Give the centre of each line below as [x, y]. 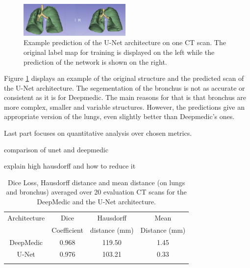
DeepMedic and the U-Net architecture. [96, 202]
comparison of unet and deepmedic [56, 149]
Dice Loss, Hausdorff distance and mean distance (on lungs [96, 182]
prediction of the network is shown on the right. [95, 61]
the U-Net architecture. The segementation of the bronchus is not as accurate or [125, 87]
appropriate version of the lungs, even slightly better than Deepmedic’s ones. [119, 116]
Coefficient [67, 230]
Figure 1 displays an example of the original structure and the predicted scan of [124, 78]
